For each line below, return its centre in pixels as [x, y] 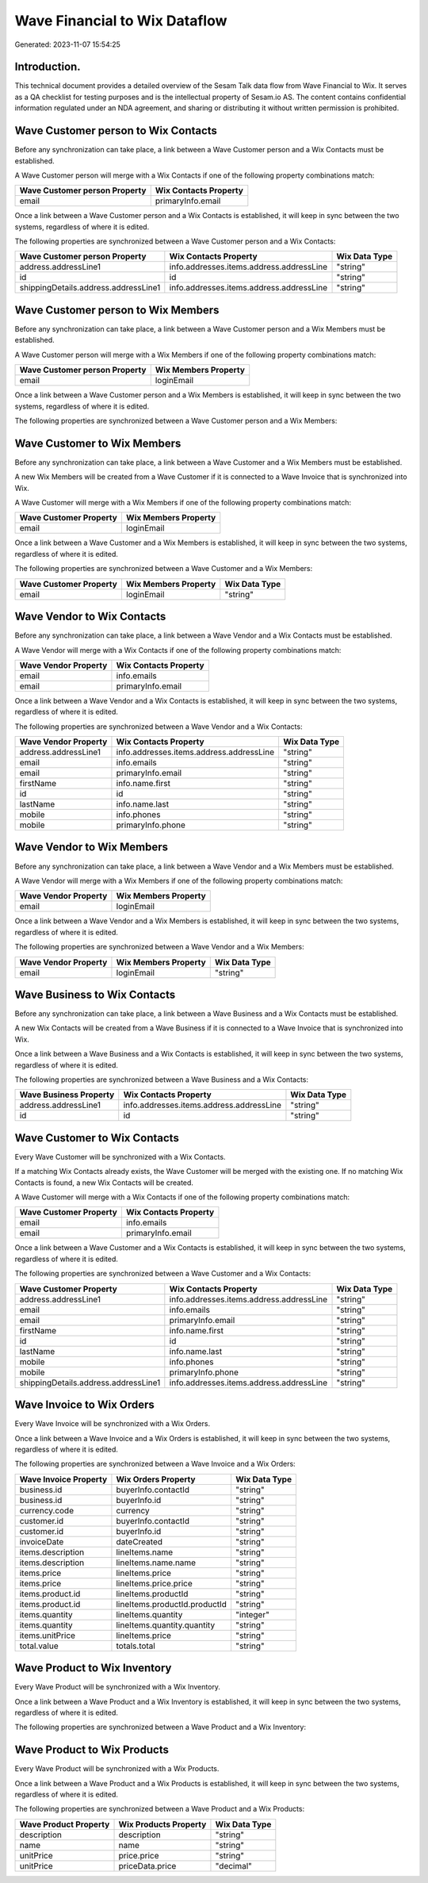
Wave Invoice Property [63, 1479]
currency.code [47, 1510]
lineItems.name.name [156, 1563]
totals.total [136, 1646]
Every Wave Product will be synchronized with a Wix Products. [117, 1769]
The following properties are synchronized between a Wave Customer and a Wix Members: [164, 569]
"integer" [252, 1614]
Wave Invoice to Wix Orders [84, 1405]
